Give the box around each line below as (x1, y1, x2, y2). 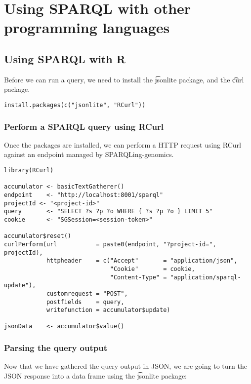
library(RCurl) (4, 167, 54, 174)
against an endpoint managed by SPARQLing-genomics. (4, 149, 174, 159)
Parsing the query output (4, 342, 108, 354)
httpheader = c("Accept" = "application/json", (46, 257, 238, 265)
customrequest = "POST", (46, 290, 128, 297)
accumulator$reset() (4, 232, 72, 240)
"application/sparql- (170, 273, 241, 281)
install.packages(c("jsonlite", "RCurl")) (4, 101, 146, 109)
